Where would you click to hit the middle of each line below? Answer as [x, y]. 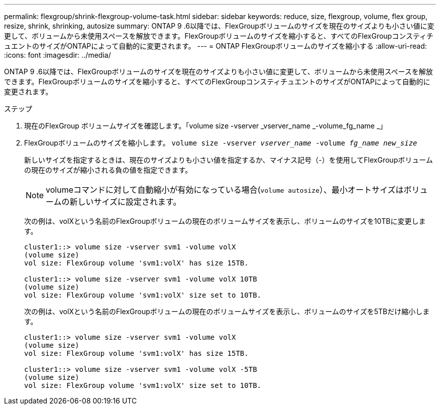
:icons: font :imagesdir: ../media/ [58, 55]
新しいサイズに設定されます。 [125, 202]
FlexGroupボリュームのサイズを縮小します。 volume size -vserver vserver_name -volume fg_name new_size [221, 143]
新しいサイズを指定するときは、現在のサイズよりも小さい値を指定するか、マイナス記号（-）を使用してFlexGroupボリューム [229, 160]
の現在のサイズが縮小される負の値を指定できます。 [108, 170]
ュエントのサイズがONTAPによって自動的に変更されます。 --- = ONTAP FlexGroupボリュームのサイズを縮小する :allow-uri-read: [215, 46]
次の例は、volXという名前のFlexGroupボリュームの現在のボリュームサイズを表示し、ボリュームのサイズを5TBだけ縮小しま [227, 311]
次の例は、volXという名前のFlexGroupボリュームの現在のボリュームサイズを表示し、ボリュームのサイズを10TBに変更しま [225, 221]
